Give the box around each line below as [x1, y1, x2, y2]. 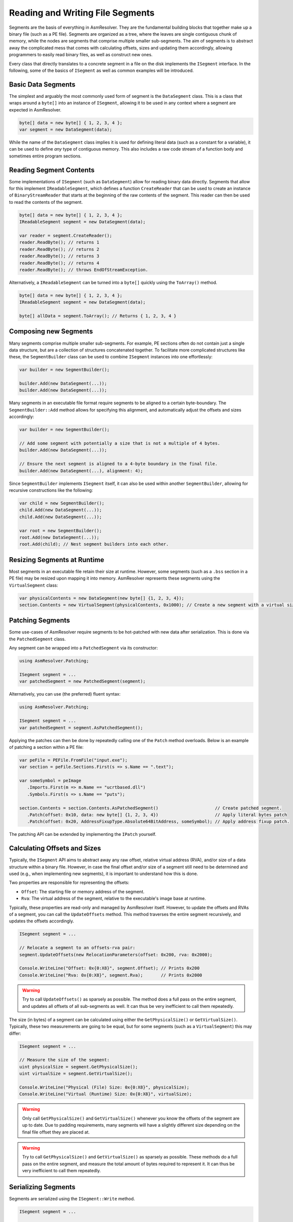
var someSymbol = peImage [19, 778, 82, 784]
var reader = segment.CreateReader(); [19, 233, 112, 238]
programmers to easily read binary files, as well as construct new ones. [9, 52, 153, 58]
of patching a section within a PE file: [9, 744, 84, 750]
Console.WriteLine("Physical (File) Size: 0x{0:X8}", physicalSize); [19, 1085, 189, 1090]
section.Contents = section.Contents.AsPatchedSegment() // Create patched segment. [19, 805, 282, 811]
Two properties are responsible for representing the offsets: [9, 880, 129, 886]
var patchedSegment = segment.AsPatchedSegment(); [19, 725, 144, 730]
